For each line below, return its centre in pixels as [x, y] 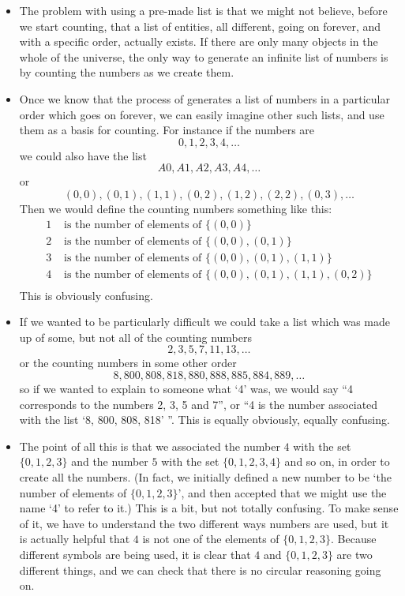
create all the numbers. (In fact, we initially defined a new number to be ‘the [205, 477]
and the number [110, 461]
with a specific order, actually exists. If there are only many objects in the [199, 41]
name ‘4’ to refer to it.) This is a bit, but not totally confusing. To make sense [209, 508]
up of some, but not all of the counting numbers [136, 337]
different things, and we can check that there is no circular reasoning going [200, 570]
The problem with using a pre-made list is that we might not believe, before [203, 10]
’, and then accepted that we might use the [282, 492]
